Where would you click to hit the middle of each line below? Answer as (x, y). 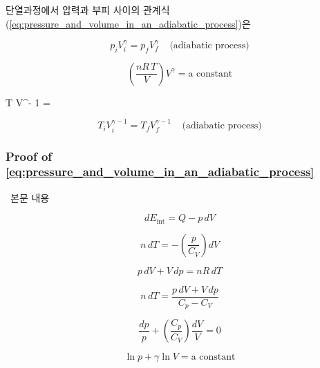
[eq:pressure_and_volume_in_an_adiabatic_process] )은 (130, 23)
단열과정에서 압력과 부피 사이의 (73, 10)
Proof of (29, 156)
